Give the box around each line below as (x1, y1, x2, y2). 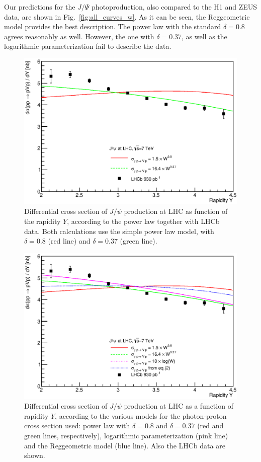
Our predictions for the (4, 2, 75, 12)
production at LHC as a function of (124, 401, 233, 411)
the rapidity (24, 216, 61, 226)
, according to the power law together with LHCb (67, 216, 220, 226)
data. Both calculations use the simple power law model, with (24, 225, 214, 236)
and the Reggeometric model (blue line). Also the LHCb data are (24, 440, 225, 450)
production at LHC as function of (124, 206, 228, 216)
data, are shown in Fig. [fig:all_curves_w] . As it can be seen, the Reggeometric (4, 11, 250, 22)
